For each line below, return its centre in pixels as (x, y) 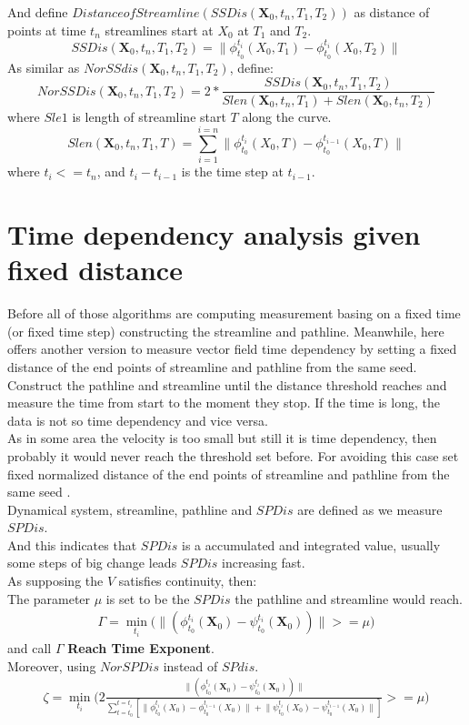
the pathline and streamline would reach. (349, 598)
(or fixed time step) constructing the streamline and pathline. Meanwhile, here (226, 331)
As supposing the (55, 581)
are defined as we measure (370, 509)
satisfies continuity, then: (188, 581)
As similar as (44, 67)
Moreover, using (52, 665)
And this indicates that (72, 544)
